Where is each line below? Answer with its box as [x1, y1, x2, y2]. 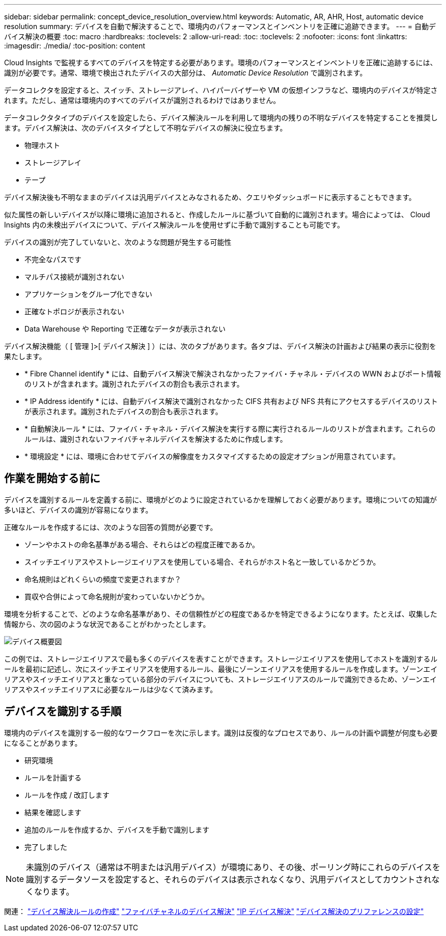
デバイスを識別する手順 [4, 705, 122, 718]
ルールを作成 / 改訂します [24, 790, 109, 799]
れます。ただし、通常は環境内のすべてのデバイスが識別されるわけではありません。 [4, 96, 281, 105]
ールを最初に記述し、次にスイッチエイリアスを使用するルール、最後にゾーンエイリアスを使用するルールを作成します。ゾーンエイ [4, 664, 438, 673]
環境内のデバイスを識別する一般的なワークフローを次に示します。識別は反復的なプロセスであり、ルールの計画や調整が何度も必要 [4, 728, 438, 737]
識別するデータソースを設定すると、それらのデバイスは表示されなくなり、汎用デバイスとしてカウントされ [26, 874, 432, 884]
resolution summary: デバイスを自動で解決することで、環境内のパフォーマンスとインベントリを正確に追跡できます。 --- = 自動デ [4, 22, 436, 31]
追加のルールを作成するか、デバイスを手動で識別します [24, 825, 210, 834]
